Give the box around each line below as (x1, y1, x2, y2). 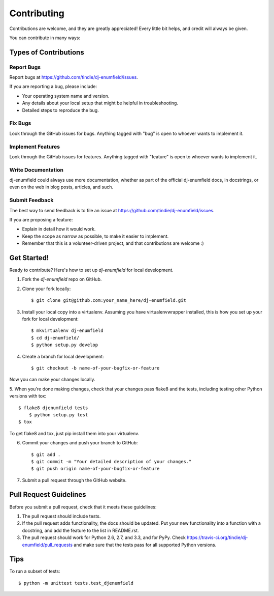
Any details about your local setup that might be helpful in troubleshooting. (22, 100, 179, 106)
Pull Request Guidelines (9, 490, 86, 499)
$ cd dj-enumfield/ (31, 335, 80, 340)
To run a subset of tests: (9, 568, 60, 575)
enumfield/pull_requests (22, 542, 73, 548)
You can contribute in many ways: (9, 35, 81, 41)
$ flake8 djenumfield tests (18, 405, 88, 411)
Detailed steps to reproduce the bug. (22, 107, 99, 113)
